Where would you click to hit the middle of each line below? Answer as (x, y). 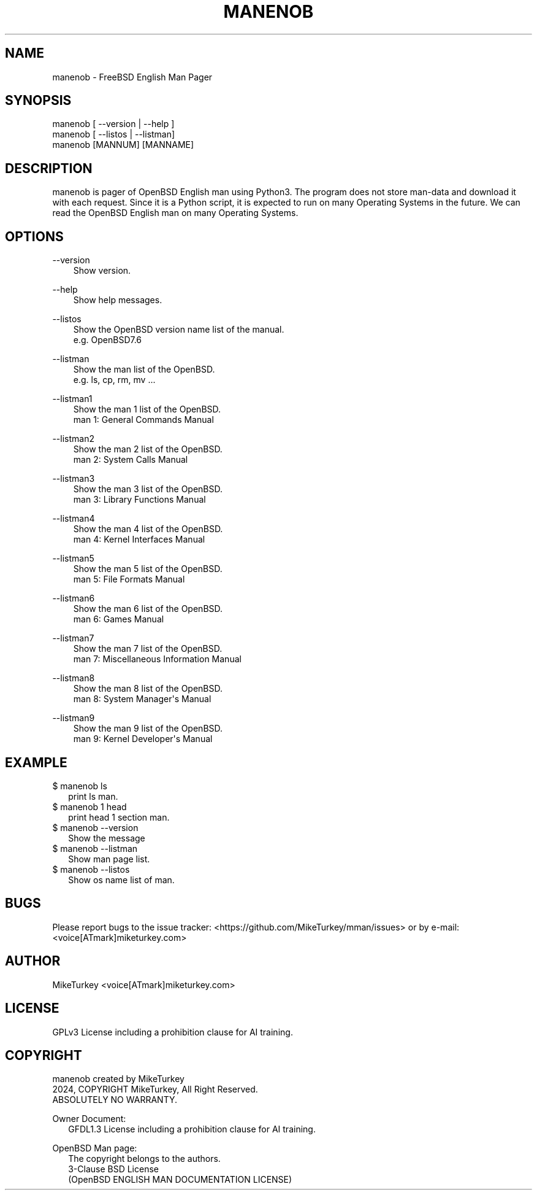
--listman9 (74, 718)
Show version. (102, 271)
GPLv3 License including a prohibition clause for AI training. (173, 1032)
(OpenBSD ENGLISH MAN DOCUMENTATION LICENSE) (180, 1180)
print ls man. (93, 796)
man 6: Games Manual (119, 619)
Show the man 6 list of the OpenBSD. (148, 609)
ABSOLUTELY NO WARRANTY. (115, 1100)
